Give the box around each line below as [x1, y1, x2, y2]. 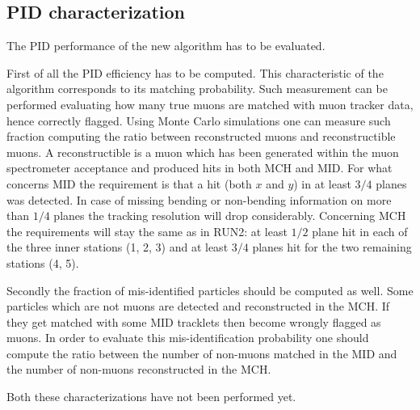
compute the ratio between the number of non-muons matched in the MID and [6, 344, 397, 361]
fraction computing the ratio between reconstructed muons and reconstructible [6, 128, 396, 145]
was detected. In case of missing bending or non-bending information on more [6, 191, 392, 208]
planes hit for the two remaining [252, 239, 412, 256]
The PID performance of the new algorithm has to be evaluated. [6, 37, 325, 54]
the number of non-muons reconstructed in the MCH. [6, 361, 271, 378]
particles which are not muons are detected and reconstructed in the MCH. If [6, 298, 390, 315]
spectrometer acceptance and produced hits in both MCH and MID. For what [6, 159, 393, 176]
